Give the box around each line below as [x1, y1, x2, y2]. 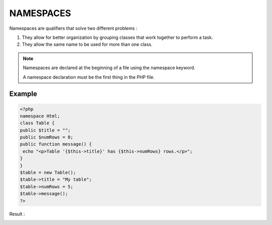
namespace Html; [20, 113, 60, 119]
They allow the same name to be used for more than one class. [22, 41, 153, 47]
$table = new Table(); [20, 170, 76, 176]
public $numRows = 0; [20, 134, 74, 140]
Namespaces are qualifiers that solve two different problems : [9, 25, 138, 31]
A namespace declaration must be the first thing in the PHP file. [23, 74, 155, 80]
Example [9, 90, 37, 98]
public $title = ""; [20, 127, 71, 133]
